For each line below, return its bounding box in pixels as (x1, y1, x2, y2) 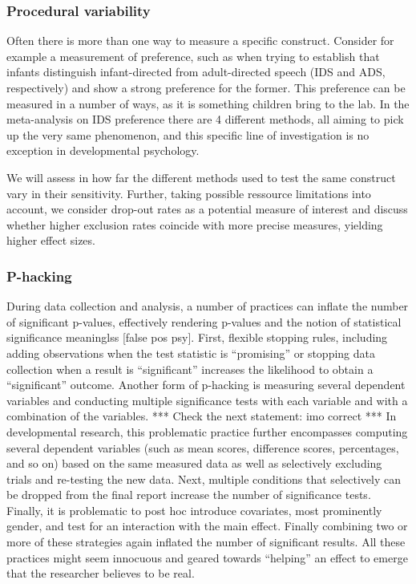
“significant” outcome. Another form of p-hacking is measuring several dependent (6, 376, 406, 393)
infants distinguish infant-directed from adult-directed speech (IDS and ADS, (6, 63, 386, 80)
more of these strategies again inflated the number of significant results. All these (6, 533, 406, 550)
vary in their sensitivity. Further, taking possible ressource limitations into (6, 185, 371, 201)
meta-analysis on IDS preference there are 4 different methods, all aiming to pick (6, 111, 404, 128)
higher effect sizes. (6, 232, 95, 249)
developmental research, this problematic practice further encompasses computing (6, 423, 408, 440)
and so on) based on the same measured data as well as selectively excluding (6, 455, 382, 472)
